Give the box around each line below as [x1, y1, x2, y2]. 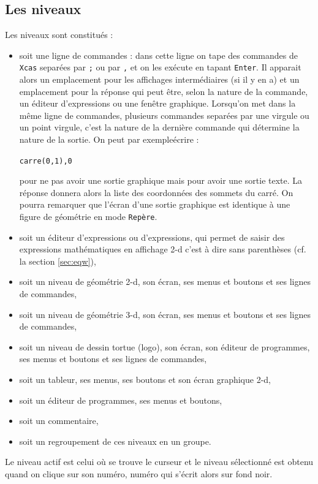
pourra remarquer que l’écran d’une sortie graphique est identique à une [19, 198, 290, 211]
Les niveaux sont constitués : [5, 28, 113, 41]
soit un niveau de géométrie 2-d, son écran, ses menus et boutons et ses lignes [19, 275, 311, 288]
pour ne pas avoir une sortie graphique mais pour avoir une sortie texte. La [19, 174, 303, 187]
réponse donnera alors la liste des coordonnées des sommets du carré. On [19, 186, 293, 199]
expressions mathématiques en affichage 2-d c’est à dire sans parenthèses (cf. [19, 243, 306, 255]
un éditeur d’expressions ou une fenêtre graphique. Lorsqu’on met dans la [19, 97, 296, 110]
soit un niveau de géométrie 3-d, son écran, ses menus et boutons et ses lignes [19, 308, 311, 320]
